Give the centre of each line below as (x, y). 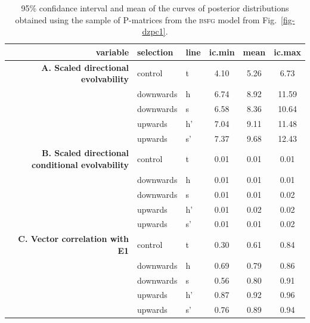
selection (155, 52)
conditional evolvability (80, 165)
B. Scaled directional (86, 153)
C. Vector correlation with (74, 239)
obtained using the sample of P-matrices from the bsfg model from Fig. (146, 19)
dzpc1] (154, 31)
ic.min (222, 52)
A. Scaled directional (85, 67)
